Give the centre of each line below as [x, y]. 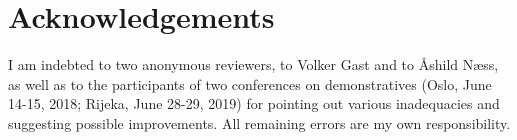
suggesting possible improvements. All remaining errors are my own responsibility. [259, 122]
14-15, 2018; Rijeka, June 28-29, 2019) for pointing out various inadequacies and [254, 103]
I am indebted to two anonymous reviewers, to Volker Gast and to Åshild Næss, [253, 64]
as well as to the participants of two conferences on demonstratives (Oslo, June [250, 83]
